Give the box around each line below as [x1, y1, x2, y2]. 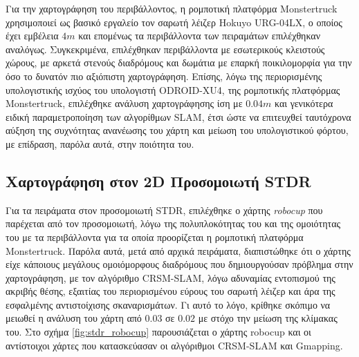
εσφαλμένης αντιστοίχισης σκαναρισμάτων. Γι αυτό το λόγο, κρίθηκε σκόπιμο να [6, 297, 331, 311]
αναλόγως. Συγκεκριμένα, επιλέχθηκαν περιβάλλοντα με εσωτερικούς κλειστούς [6, 41, 325, 56]
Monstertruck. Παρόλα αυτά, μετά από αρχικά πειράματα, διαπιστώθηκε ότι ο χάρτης [6, 243, 351, 258]
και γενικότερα [275, 96, 333, 110]
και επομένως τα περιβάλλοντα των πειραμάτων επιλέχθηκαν [78, 28, 321, 43]
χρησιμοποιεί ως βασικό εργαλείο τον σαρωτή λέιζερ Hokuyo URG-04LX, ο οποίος [6, 15, 342, 29]
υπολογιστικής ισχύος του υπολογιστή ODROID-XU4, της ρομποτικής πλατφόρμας [6, 82, 340, 97]
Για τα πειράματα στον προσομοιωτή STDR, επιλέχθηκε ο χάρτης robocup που [6, 202, 323, 217]
